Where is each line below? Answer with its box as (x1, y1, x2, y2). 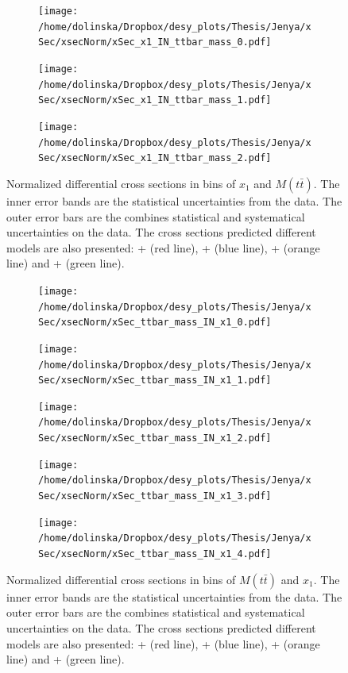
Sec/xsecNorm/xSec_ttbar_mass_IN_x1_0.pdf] (38, 317, 272, 329)
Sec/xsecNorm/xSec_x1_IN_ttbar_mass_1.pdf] (38, 94, 272, 106)
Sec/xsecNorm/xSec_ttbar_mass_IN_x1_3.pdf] (38, 490, 272, 502)
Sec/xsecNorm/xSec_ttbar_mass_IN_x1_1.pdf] (38, 375, 272, 386)
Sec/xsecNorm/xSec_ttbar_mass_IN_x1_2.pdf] (38, 433, 272, 444)
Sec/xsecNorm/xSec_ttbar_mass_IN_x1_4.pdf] (38, 548, 272, 560)
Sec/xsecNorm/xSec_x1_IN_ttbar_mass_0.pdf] (38, 37, 272, 48)
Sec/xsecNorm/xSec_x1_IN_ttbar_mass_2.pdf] (38, 152, 272, 164)
